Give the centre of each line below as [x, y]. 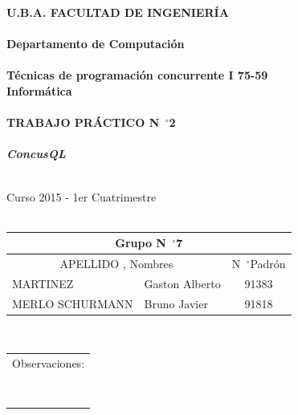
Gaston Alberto [182, 283]
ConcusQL [36, 154]
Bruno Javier [176, 303]
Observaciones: [49, 363]
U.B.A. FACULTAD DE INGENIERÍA [118, 12]
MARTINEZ [43, 283]
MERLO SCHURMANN [73, 303]
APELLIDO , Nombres [116, 264]
